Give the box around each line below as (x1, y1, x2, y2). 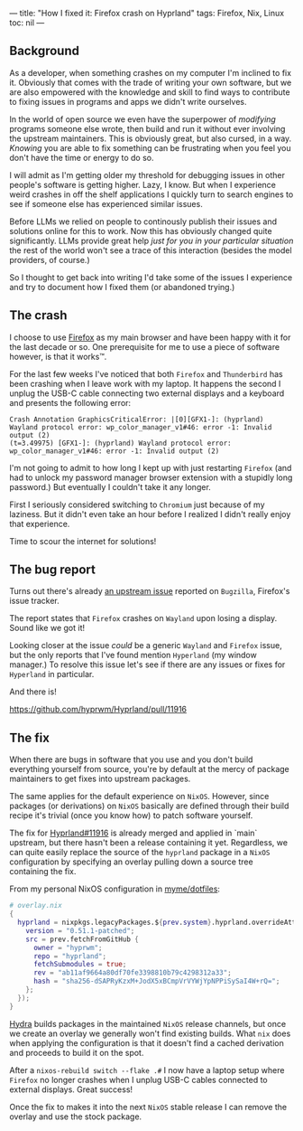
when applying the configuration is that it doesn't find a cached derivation (9, 1037, 284, 1048)
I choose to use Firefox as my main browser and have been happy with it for (9, 332, 291, 343)
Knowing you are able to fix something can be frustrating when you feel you (9, 142, 291, 153)
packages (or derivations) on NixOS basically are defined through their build (9, 800, 289, 812)
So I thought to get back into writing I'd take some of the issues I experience (9, 271, 293, 283)
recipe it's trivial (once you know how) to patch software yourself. (9, 810, 253, 821)
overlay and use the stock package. (9, 1111, 142, 1122)
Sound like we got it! (9, 623, 86, 634)
